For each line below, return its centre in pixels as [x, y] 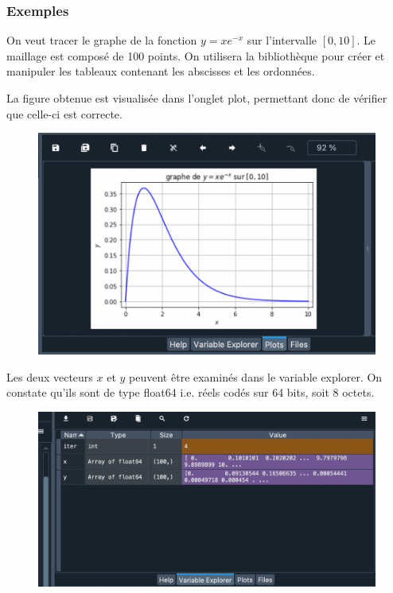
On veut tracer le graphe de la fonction [102, 40]
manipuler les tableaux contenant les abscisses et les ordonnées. [161, 71]
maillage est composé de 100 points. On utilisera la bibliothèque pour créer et [196, 55]
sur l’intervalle [282, 40]
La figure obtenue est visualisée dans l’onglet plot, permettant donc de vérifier [197, 98]
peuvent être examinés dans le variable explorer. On [256, 376]
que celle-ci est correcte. [64, 113]
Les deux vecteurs [50, 376]
